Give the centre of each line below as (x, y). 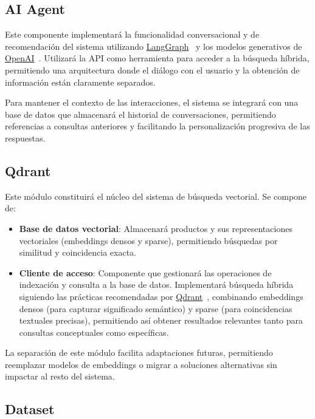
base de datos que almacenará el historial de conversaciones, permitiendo (140, 114)
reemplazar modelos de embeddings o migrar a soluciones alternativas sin (141, 364)
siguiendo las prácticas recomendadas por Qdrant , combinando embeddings (161, 296)
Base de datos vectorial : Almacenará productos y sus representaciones (156, 228)
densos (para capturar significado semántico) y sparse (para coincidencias (156, 308)
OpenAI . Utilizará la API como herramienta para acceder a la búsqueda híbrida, (157, 58)
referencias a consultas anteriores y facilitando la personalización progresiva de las (157, 126)
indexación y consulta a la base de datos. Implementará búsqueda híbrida (156, 284)
